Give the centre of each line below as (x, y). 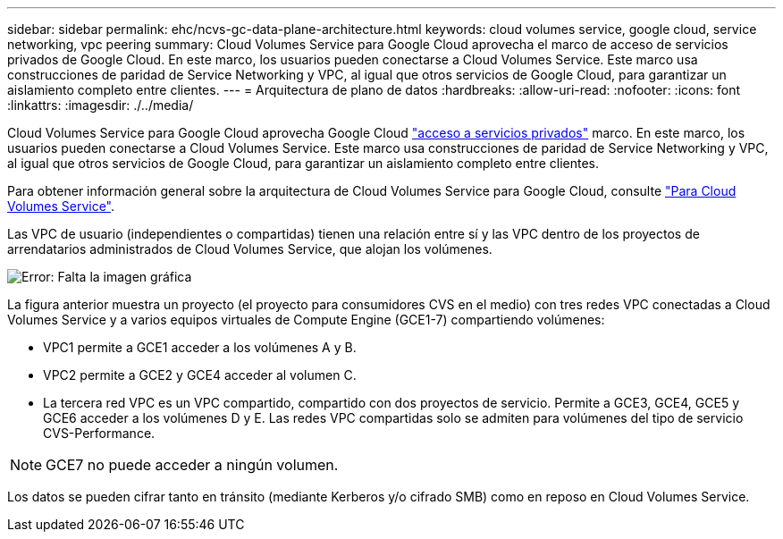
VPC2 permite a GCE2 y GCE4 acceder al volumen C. (200, 375)
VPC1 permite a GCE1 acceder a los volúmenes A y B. (200, 347)
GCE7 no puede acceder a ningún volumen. (192, 465)
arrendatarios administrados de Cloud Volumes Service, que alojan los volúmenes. (250, 249)
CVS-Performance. (99, 433)
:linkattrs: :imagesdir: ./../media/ (101, 105)
